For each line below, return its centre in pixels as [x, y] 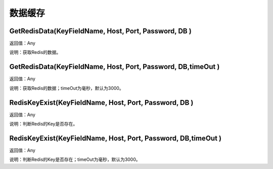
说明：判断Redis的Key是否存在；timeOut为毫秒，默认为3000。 [75, 159]
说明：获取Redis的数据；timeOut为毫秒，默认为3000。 [66, 88]
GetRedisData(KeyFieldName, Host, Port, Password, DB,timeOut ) [115, 67]
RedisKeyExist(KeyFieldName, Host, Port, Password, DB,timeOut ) [116, 138]
